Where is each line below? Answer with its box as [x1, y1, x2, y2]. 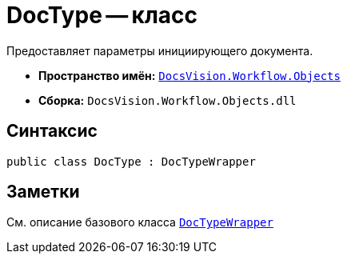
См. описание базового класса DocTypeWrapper [6, 215, 273, 230]
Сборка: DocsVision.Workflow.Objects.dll [38, 93, 297, 107]
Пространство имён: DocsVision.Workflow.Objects [38, 68, 341, 82]
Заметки [6, 182, 80, 202]
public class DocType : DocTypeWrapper [6, 154, 256, 168]
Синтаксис [6, 121, 98, 142]
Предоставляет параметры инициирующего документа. [6, 43, 313, 58]
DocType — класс [6, 2, 198, 29]
